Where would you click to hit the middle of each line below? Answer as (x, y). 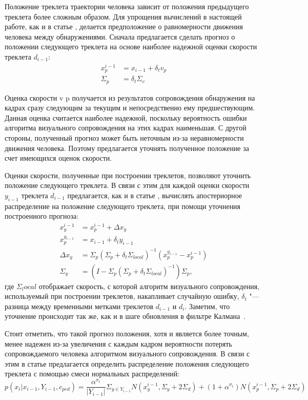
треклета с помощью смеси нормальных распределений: (92, 374)
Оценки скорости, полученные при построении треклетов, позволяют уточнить (128, 175)
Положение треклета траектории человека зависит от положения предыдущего (127, 6)
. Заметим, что (207, 306)
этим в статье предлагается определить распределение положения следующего (127, 363)
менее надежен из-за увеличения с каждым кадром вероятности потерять (118, 343)
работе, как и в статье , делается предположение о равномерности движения (124, 26)
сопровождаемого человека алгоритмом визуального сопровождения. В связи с (127, 354)
